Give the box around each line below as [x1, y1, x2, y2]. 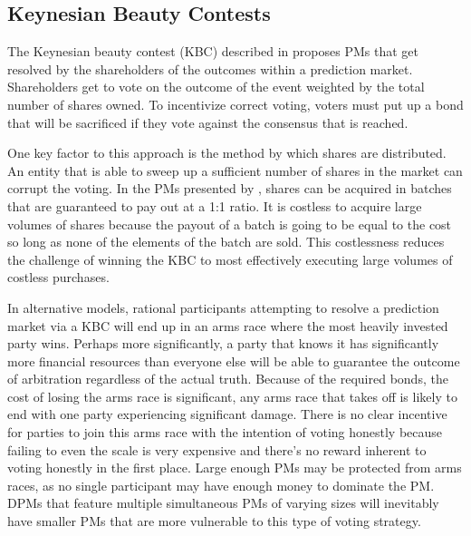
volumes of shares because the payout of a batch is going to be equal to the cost [7, 214, 452, 233]
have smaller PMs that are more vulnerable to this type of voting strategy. [7, 512, 421, 531]
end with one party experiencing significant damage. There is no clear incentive [7, 404, 447, 424]
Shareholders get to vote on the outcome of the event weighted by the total [7, 77, 425, 96]
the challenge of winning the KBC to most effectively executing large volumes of [7, 249, 453, 268]
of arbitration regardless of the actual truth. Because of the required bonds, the [7, 369, 448, 388]
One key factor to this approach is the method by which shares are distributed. [7, 143, 447, 162]
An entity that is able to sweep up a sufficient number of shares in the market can [7, 161, 463, 180]
